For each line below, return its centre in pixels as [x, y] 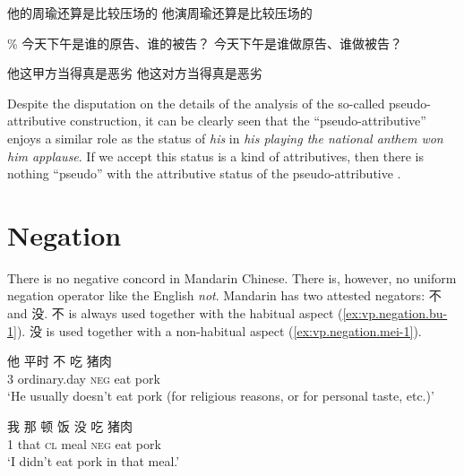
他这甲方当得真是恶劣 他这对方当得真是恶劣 [135, 73]
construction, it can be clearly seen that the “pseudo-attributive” [248, 121]
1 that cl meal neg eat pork [84, 443]
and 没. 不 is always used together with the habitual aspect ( [175, 313]
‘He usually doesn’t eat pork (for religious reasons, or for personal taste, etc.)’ [221, 396]
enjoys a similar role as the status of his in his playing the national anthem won [225, 138]
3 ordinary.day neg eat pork [84, 378]
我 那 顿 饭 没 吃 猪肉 [70, 426]
